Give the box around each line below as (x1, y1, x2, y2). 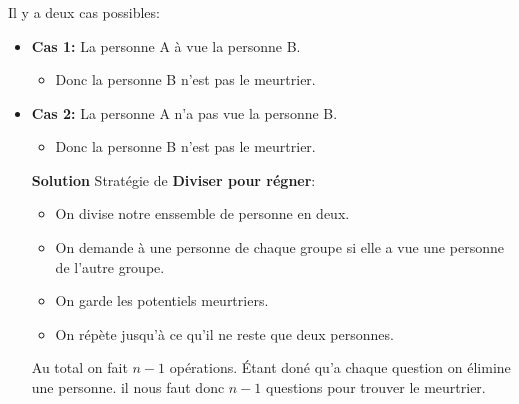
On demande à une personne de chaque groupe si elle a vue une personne (55, 237, 504, 258)
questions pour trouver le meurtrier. (265, 377, 486, 398)
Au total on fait (31, 357, 128, 378)
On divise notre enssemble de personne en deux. (55, 203, 350, 224)
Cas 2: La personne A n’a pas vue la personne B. (31, 102, 338, 123)
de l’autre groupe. (55, 256, 165, 277)
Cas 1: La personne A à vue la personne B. (31, 35, 301, 56)
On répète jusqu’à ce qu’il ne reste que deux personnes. (55, 323, 394, 344)
